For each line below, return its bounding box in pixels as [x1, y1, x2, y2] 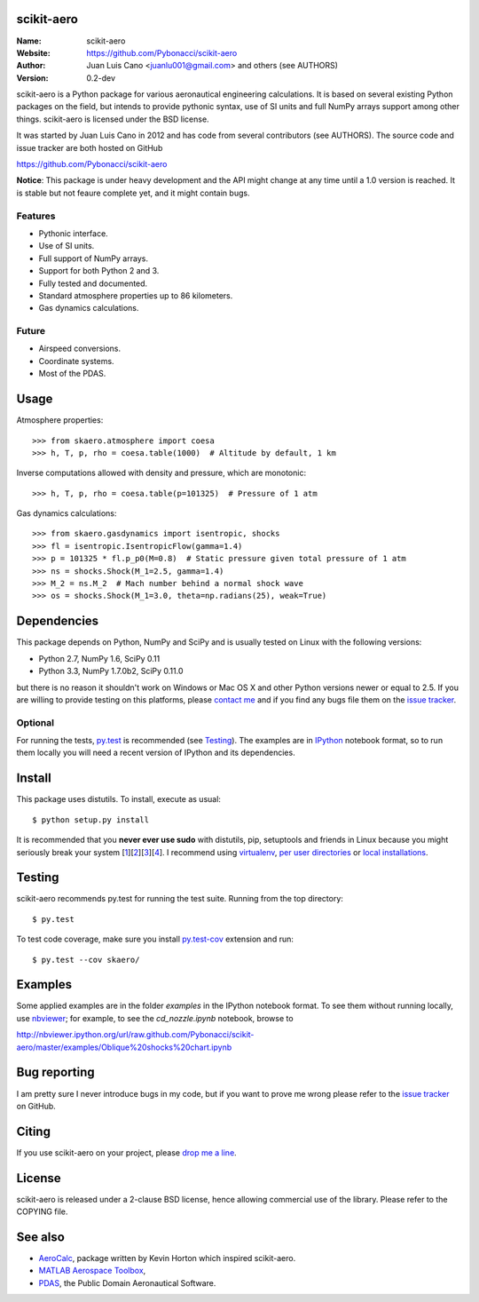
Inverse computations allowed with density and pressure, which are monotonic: [16, 467, 306, 479]
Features [16, 210, 56, 222]
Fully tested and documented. [38, 278, 148, 289]
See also [16, 1229, 66, 1244]
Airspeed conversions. [38, 343, 122, 354]
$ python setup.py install [32, 814, 150, 825]
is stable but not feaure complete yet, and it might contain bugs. [16, 187, 250, 198]
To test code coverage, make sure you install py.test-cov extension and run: [16, 933, 294, 945]
